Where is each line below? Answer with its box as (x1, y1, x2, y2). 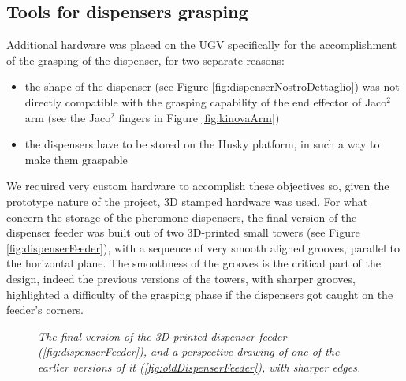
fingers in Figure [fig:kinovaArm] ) (118, 109, 280, 125)
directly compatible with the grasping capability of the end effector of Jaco (24, 93, 387, 110)
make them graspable (24, 151, 128, 167)
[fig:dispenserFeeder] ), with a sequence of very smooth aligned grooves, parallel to (6, 239, 400, 256)
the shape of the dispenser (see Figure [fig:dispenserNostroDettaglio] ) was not (24, 78, 400, 95)
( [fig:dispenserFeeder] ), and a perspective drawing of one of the (38, 343, 340, 360)
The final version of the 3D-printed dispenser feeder (38, 327, 287, 344)
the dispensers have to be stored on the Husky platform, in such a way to (24, 136, 380, 152)
